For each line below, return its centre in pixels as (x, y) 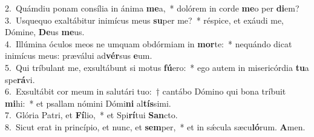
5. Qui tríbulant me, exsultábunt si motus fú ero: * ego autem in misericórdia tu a (157, 67)
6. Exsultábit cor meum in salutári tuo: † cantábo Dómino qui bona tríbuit (146, 91)
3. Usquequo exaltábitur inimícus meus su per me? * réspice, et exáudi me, (145, 20)
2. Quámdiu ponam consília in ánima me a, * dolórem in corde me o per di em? (152, 8)
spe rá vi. (20, 79)
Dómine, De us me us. (45, 32)
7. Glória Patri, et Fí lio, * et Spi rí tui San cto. (91, 115)
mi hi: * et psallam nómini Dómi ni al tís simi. (88, 103)
